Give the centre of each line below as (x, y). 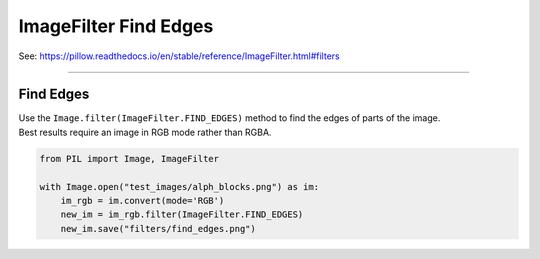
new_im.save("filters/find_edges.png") (158, 228)
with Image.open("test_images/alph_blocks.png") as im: (179, 186)
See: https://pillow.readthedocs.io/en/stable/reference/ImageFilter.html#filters (179, 56)
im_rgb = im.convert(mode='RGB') (142, 200)
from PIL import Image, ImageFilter (129, 158)
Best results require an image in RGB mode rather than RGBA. (145, 132)
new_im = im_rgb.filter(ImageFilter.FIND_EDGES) (182, 214)
